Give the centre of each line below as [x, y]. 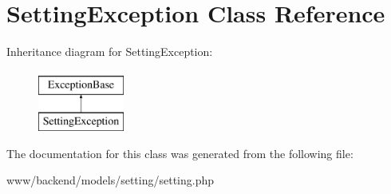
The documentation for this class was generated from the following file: [180, 153]
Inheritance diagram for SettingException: [110, 51]
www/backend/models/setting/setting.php [111, 180]
